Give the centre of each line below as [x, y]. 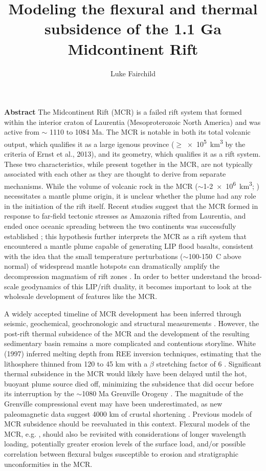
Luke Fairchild [133, 73]
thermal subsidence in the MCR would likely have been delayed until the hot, [126, 373]
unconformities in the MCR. [48, 464]
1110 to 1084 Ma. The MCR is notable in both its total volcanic [150, 132]
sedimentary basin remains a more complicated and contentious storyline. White [130, 343]
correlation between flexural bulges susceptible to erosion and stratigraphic [121, 454]
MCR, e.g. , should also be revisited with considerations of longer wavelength [125, 433]
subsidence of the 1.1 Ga [133, 28]
